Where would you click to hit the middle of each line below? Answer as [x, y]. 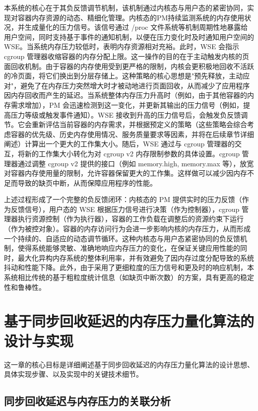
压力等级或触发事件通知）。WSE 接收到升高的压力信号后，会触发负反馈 [126, 114]
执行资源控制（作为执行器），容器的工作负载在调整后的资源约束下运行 [130, 219]
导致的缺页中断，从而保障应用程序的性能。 [87, 182]
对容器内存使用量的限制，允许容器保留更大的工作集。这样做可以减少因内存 [126, 173]
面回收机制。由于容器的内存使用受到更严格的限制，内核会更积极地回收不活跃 [129, 66]
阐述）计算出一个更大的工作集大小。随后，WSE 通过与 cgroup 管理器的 [119, 144]
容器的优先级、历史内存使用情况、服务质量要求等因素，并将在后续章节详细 [132, 134]
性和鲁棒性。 [25, 287]
